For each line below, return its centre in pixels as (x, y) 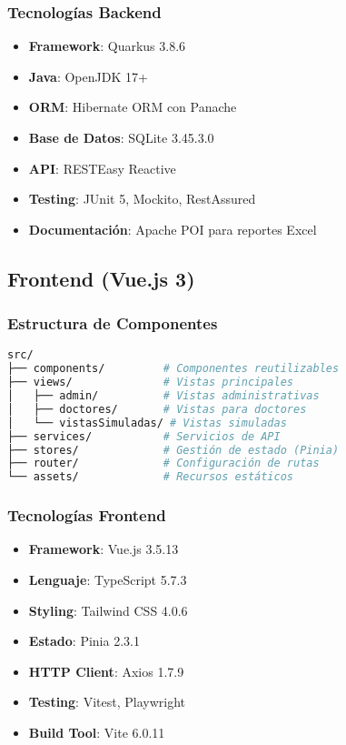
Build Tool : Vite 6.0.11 (97, 732)
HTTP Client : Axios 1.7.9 (106, 671)
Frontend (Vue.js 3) (101, 278)
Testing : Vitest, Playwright (107, 702)
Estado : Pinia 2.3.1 (84, 641)
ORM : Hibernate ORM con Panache (133, 107)
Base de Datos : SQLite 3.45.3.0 (121, 137)
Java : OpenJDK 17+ (88, 76)
